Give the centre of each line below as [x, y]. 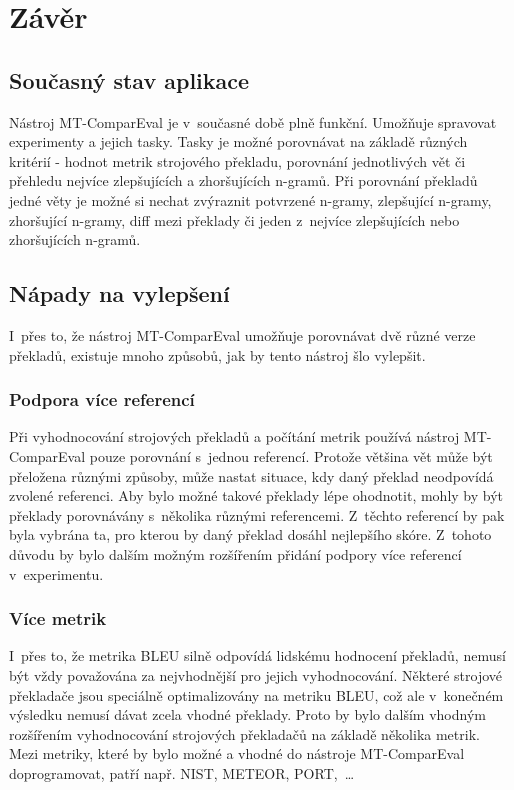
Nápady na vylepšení [119, 293]
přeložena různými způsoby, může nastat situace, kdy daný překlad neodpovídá [251, 475]
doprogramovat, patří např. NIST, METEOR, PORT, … [182, 772]
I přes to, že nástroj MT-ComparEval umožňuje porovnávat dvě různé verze [242, 334]
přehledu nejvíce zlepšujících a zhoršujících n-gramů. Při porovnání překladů [243, 180]
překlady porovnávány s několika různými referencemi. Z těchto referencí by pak [257, 514]
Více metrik [58, 618]
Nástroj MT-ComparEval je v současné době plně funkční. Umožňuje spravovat [253, 121]
